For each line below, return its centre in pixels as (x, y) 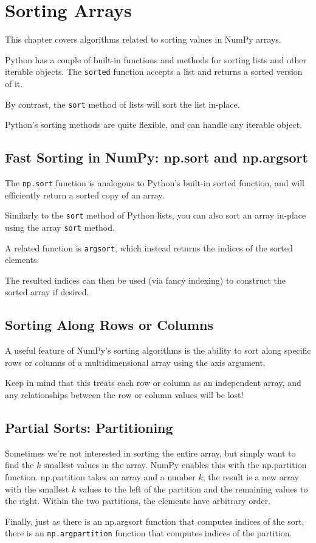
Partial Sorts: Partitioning (89, 427)
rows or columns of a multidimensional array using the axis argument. (135, 362)
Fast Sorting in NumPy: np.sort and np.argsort (156, 157)
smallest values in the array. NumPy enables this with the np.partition (175, 465)
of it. (14, 83)
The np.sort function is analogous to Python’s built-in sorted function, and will (155, 183)
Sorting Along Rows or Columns (109, 325)
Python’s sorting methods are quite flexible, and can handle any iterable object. (154, 124)
